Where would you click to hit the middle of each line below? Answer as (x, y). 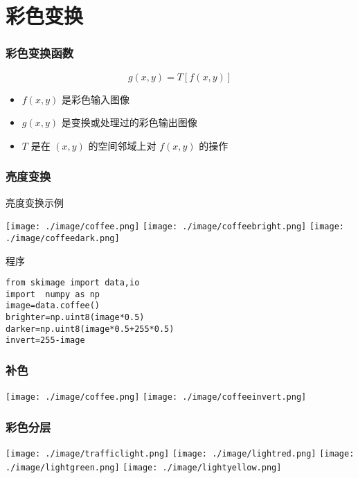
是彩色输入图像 (95, 99)
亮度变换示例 (35, 202)
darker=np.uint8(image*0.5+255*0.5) (90, 329)
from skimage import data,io (73, 283)
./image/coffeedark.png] (63, 238)
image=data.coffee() (53, 306)
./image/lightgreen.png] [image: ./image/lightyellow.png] (144, 467)
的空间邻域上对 (122, 145)
